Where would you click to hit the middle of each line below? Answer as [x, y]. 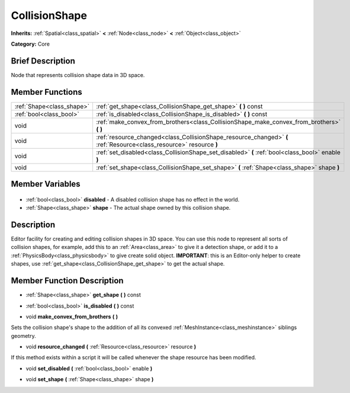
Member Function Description [67, 281]
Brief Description [43, 61]
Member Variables [46, 184]
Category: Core [30, 44]
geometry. [23, 336]
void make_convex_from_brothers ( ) [72, 317]
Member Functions [46, 92]
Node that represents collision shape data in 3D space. [78, 75]
